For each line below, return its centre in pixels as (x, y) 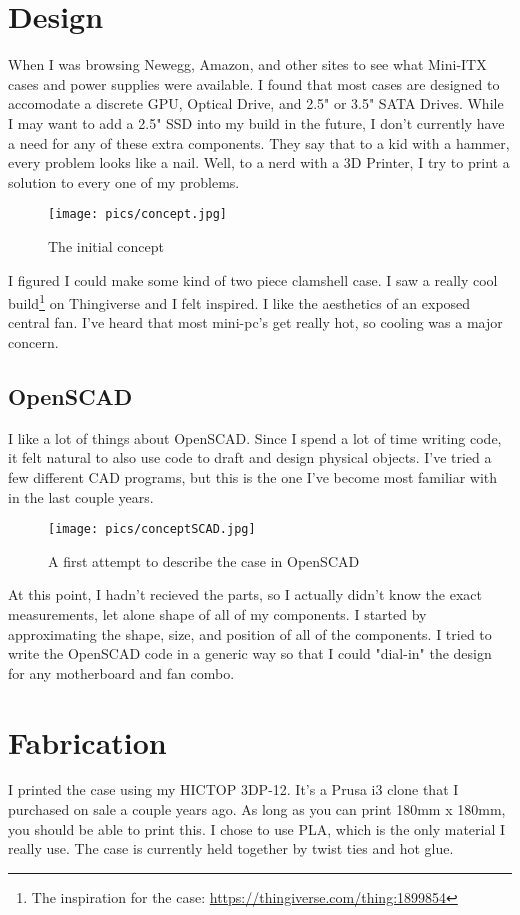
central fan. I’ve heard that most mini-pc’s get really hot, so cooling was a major (255, 322)
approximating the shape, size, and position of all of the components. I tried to (250, 633)
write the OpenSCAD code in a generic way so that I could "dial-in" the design (250, 653)
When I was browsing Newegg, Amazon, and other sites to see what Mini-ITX (247, 64)
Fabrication (87, 741)
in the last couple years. (81, 496)
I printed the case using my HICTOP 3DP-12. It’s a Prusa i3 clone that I (233, 789)
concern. (33, 341)
